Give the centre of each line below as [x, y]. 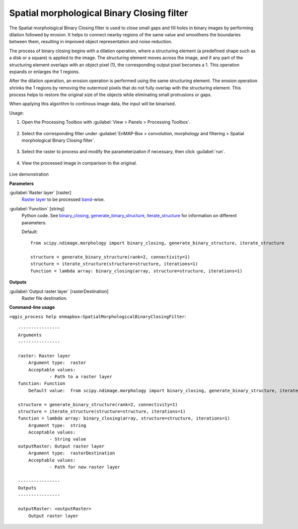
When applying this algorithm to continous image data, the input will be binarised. [93, 104]
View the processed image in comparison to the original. [79, 163]
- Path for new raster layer [85, 467]
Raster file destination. [44, 298]
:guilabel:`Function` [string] [37, 208]
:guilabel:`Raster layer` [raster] [40, 192]
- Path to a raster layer [81, 376]
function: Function [42, 384]
